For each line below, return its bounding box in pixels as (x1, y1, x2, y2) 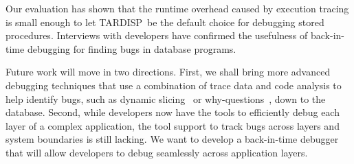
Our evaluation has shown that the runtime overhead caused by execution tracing (5, 1, 349, 15)
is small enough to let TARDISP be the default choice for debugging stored (5, 14, 324, 29)
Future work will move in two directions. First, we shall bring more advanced (5, 65, 331, 79)
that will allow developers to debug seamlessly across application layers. (5, 145, 308, 159)
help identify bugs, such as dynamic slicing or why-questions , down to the (5, 91, 326, 106)
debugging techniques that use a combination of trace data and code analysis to (5, 78, 342, 92)
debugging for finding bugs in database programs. (27, 41, 236, 56)
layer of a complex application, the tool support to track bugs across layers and (5, 118, 340, 132)
